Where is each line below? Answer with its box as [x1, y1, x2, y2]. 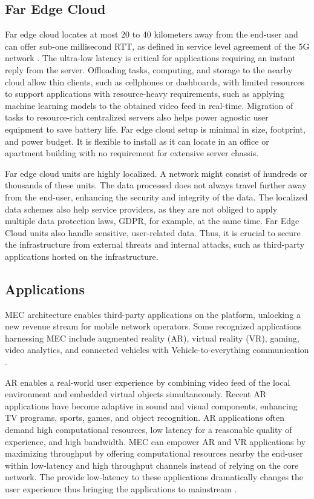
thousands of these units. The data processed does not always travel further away [5, 179, 307, 191]
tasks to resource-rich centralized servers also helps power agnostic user [5, 111, 269, 124]
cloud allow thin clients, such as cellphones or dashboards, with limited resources [5, 75, 305, 88]
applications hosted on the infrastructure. [5, 249, 159, 262]
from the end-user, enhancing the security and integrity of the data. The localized [5, 190, 308, 203]
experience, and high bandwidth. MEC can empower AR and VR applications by [5, 435, 306, 448]
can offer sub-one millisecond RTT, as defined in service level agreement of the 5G [5, 39, 310, 52]
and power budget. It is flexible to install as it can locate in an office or [5, 134, 269, 147]
